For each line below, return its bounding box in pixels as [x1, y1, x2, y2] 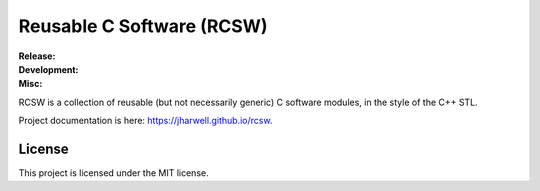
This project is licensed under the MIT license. [18, 167, 209, 179]
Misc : [18, 78, 43, 90]
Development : [18, 63, 79, 75]
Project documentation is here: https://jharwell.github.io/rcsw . [18, 115, 273, 127]
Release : [18, 50, 56, 62]
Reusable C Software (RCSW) [18, 15, 268, 37]
